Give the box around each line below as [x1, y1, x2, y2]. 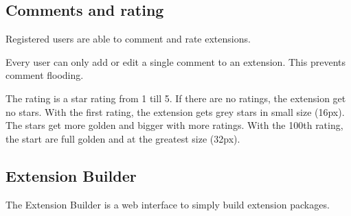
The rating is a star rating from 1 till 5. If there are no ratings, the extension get [5, 91, 346, 105]
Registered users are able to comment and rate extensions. [5, 32, 251, 46]
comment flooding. [5, 68, 84, 82]
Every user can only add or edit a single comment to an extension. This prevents [5, 54, 346, 69]
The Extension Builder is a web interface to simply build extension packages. [5, 197, 330, 211]
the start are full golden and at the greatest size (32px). [5, 131, 240, 145]
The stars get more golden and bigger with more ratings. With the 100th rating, [5, 118, 343, 132]
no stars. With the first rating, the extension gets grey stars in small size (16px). [5, 104, 345, 119]
